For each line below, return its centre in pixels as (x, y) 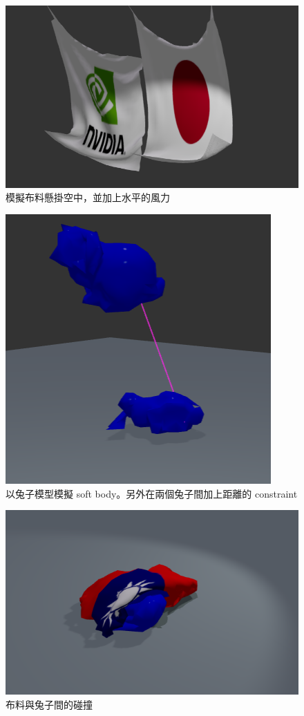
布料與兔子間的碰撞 (49, 704)
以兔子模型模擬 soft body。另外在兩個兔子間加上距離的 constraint (152, 493)
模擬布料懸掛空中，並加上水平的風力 (88, 197)
